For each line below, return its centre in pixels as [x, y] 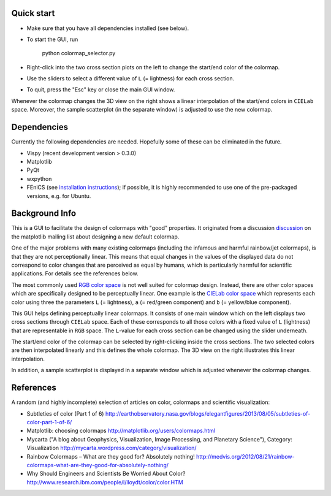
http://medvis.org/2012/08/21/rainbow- [245, 456]
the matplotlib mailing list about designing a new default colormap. [95, 237]
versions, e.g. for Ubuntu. [59, 196]
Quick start [33, 13]
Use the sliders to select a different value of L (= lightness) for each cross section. [131, 78]
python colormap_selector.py [79, 53]
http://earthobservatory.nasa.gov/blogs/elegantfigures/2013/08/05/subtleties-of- [208, 413]
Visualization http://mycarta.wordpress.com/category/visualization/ [112, 448]
